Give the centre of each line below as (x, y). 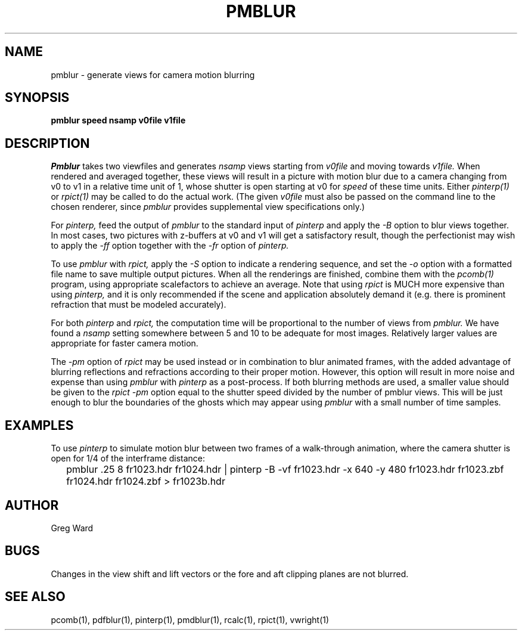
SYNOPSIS (37, 98)
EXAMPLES (39, 425)
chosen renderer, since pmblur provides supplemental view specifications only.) (208, 207)
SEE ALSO (35, 597)
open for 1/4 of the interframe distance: (128, 459)
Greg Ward (72, 528)
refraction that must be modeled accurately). (139, 305)
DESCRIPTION (47, 143)
